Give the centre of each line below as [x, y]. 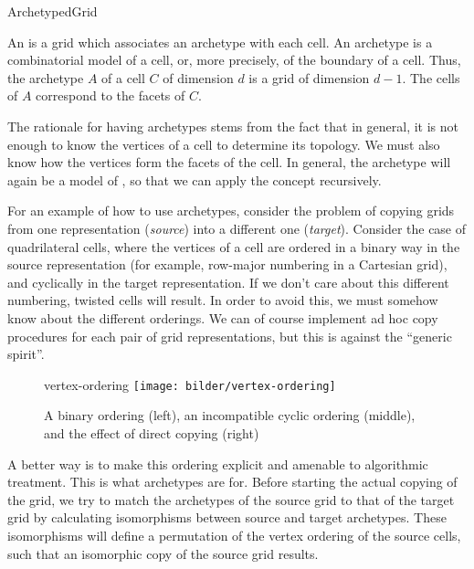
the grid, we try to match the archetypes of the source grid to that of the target [231, 499]
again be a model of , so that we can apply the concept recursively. [195, 179]
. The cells [431, 77]
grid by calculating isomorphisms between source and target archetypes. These [227, 517]
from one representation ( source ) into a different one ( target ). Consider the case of [237, 228]
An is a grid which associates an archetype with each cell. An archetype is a [220, 42]
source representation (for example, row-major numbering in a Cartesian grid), [227, 264]
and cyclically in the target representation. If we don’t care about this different [228, 282]
